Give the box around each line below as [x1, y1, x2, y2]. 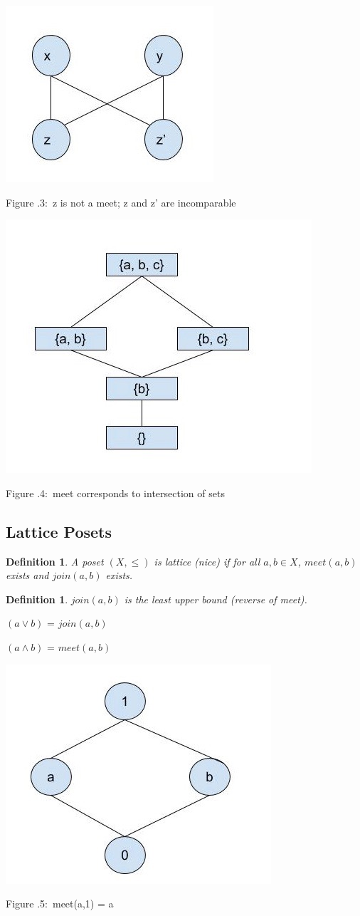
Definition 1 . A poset [6, 553, 104, 568]
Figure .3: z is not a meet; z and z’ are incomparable [6, 194, 236, 209]
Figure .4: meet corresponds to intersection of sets [6, 485, 225, 500]
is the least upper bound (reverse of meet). [124, 591, 307, 606]
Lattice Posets [6, 520, 112, 542]
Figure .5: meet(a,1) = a [6, 896, 114, 911]
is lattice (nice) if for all [154, 553, 260, 568]
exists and [6, 568, 49, 583]
